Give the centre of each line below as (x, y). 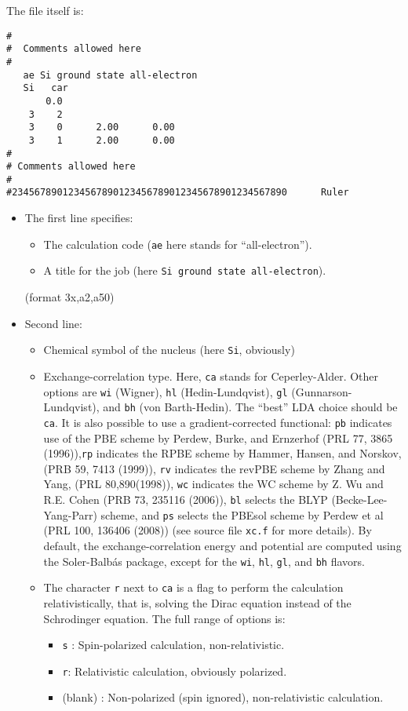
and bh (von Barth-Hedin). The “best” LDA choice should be (250, 407)
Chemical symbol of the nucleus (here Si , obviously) (169, 350)
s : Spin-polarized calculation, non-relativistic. (173, 645)
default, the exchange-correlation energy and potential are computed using (222, 546)
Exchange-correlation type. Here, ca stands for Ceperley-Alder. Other (211, 376)
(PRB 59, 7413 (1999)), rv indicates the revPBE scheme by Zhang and (214, 468)
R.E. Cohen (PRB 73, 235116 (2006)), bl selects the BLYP (186, 500)
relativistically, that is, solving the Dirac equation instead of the (197, 602)
